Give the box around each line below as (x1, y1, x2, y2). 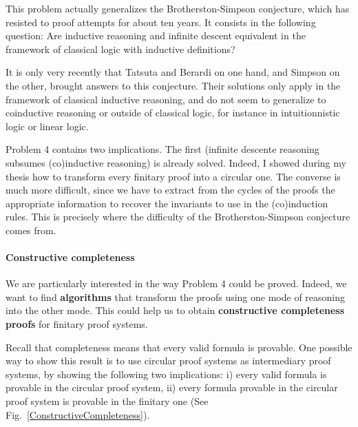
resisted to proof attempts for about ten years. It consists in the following (6, 14, 316, 29)
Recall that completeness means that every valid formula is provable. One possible (6, 340, 352, 354)
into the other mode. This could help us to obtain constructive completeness (6, 303, 345, 317)
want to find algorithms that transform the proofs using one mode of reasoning (6, 289, 346, 304)
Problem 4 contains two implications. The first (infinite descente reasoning (6, 142, 319, 156)
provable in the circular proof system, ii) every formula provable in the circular (6, 380, 338, 395)
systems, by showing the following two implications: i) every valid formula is (6, 366, 327, 381)
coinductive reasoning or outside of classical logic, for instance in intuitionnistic (6, 105, 340, 120)
